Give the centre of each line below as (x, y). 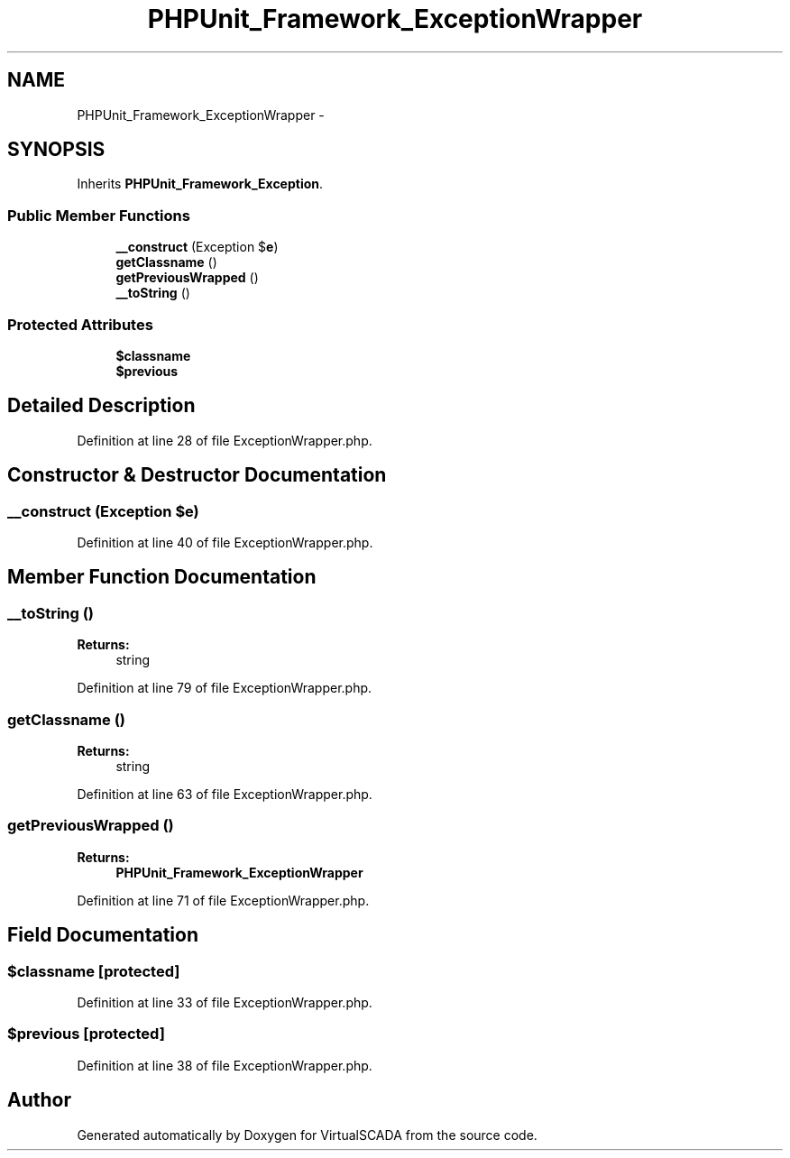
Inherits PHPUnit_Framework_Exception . (200, 184)
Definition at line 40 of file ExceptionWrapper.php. (225, 542)
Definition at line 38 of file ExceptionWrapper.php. (225, 1065)
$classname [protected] (94, 971)
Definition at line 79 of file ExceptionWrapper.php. (225, 688)
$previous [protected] (86, 1034)
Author (39, 1100)
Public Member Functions (99, 215)
